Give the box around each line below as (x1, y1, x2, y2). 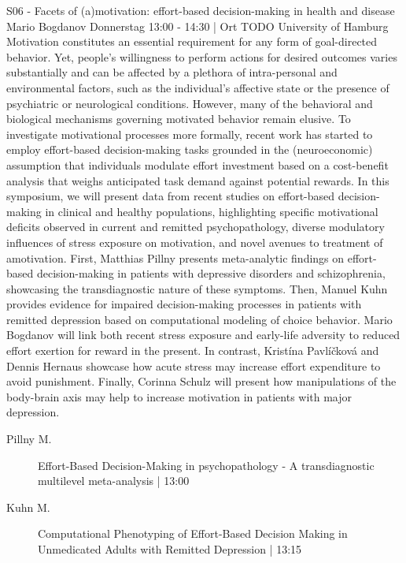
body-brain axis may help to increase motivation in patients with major (6, 388, 352, 405)
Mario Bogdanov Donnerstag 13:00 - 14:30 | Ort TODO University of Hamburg (6, 17, 389, 34)
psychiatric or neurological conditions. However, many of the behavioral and (6, 95, 373, 111)
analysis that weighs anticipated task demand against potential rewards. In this (6, 172, 389, 188)
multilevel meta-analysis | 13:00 (38, 472, 190, 489)
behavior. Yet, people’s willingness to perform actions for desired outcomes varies (6, 48, 397, 65)
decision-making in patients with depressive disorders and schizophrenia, (36, 265, 386, 281)
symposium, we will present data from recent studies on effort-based (6, 188, 335, 204)
